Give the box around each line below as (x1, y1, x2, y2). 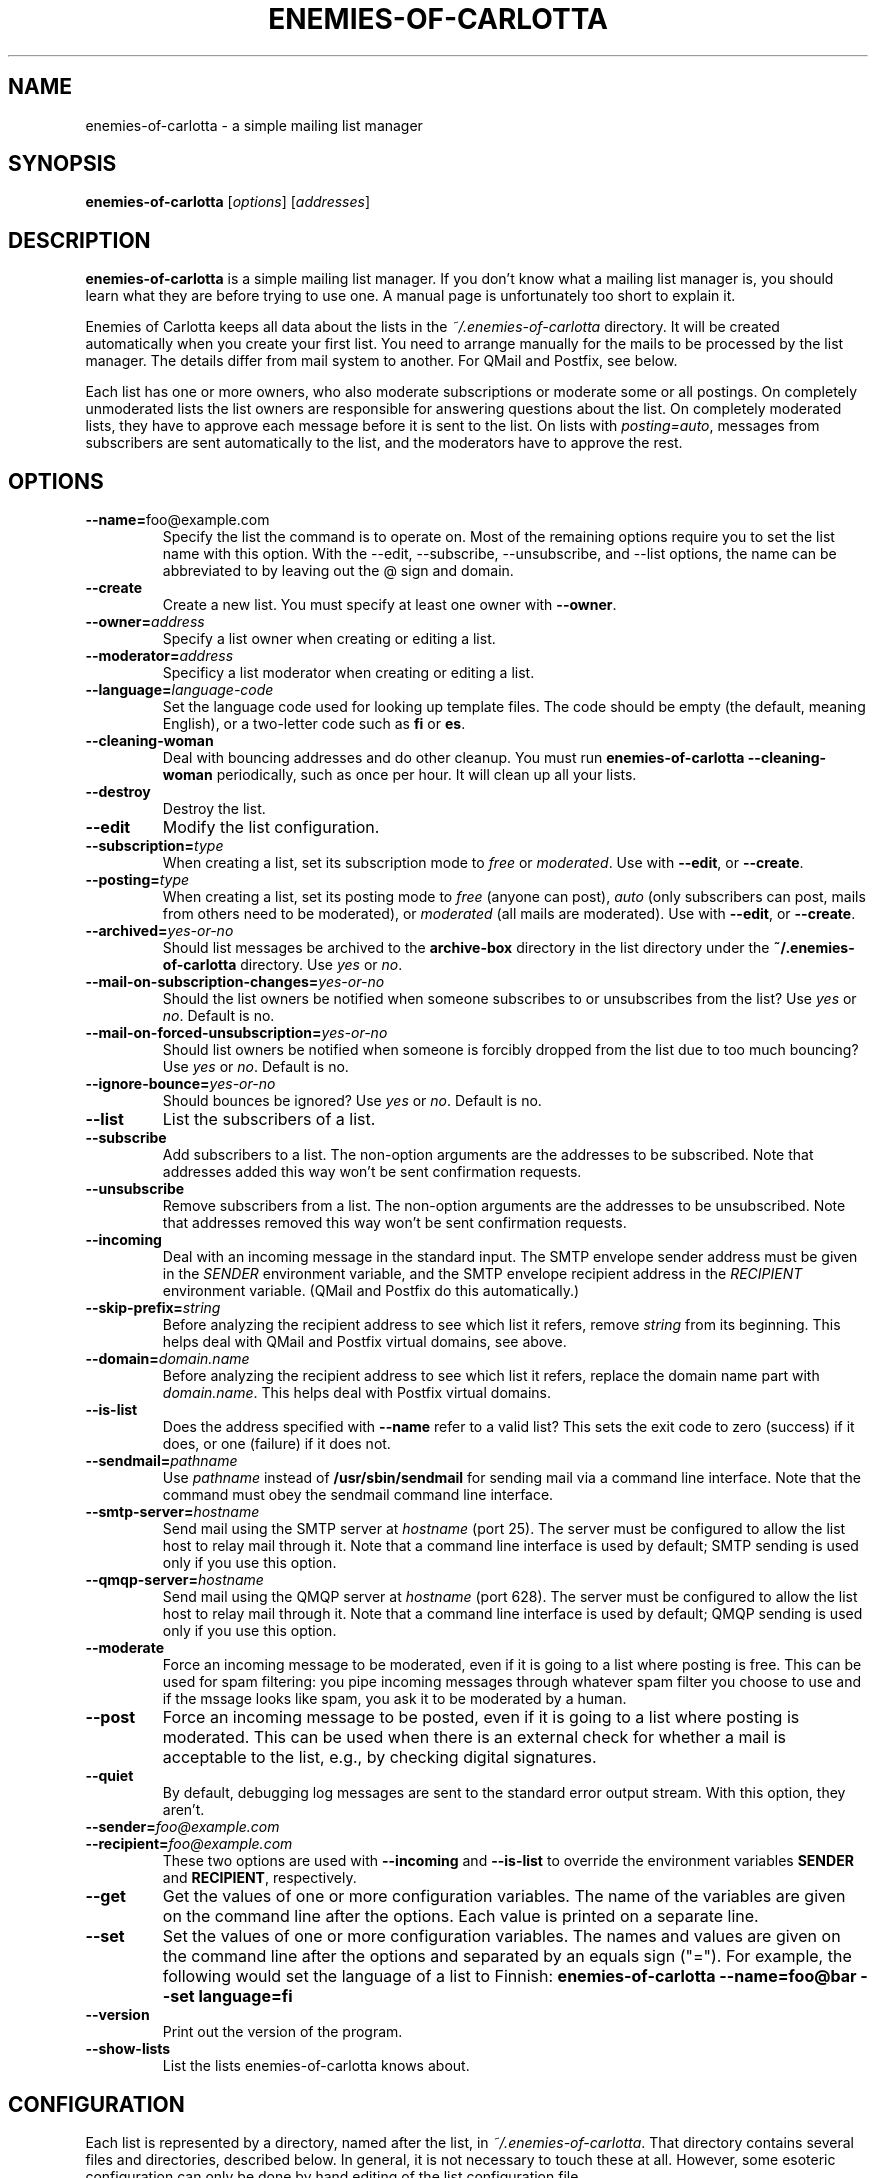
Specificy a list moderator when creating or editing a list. (162, 664, 535, 682)
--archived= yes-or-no (85, 922, 234, 940)
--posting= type (85, 871, 190, 889)
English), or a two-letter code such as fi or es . (162, 715, 466, 733)
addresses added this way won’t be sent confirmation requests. (162, 1163, 582, 1181)
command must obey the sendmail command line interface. (162, 1486, 554, 1504)
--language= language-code (85, 681, 274, 699)
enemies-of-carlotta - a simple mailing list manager (85, 116, 423, 134)
